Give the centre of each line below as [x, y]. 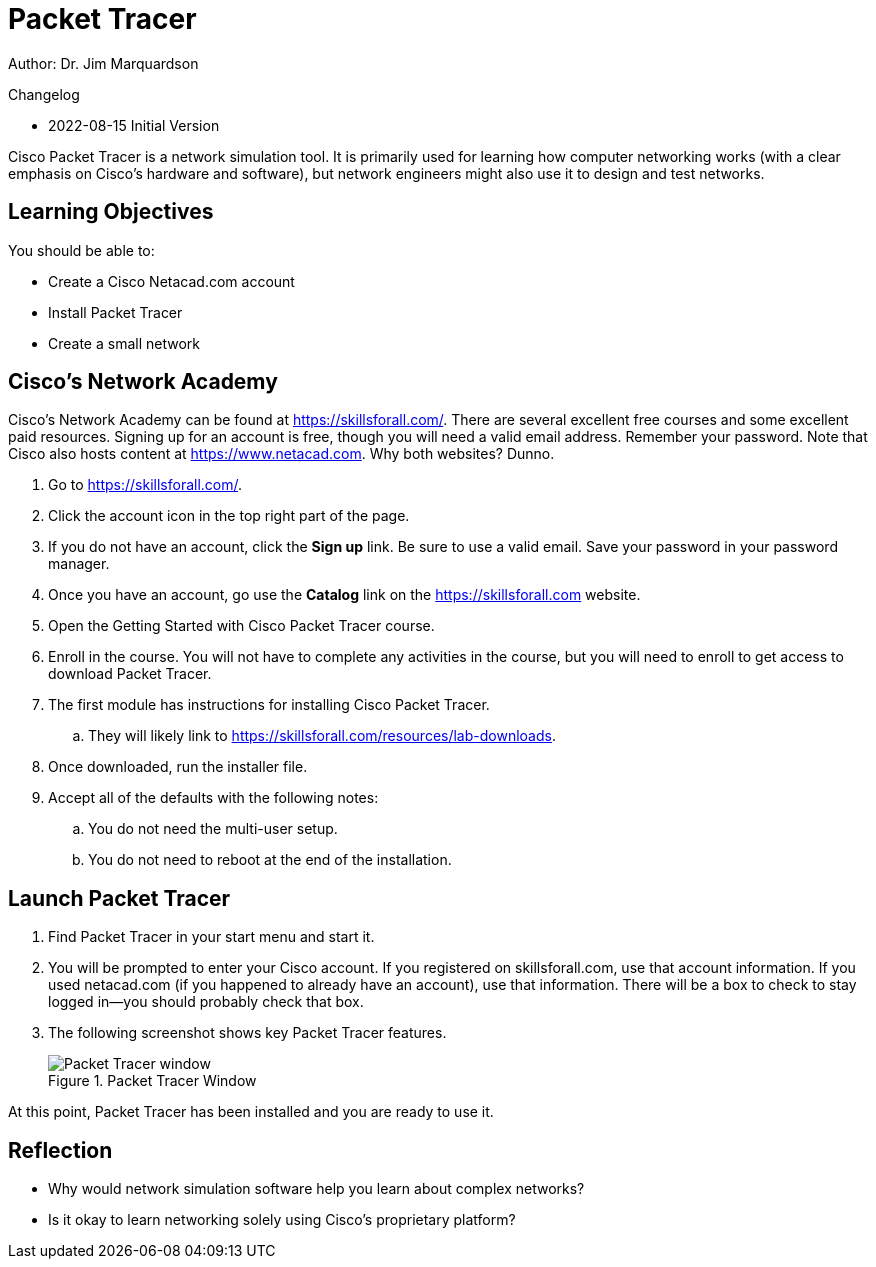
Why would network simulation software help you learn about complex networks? [316, 1189]
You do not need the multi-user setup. [213, 829]
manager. [79, 564]
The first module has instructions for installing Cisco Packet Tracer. [269, 705]
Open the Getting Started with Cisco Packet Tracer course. [241, 626]
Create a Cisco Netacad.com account [171, 281]
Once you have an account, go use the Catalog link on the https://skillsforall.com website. [344, 595]
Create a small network [124, 343]
